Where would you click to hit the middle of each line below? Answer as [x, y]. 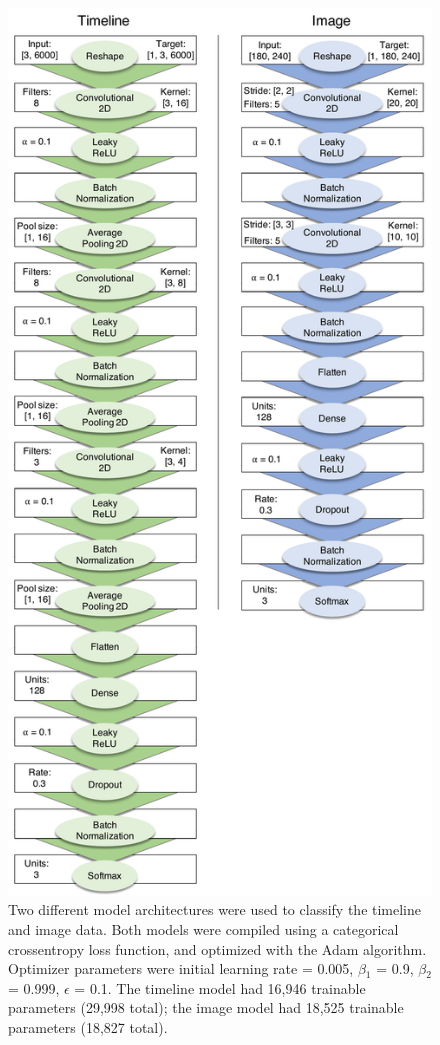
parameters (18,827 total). [88, 1027]
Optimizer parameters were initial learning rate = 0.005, [181, 968]
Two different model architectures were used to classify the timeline [215, 909]
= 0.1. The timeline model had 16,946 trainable [220, 987]
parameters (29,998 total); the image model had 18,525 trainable [206, 1007]
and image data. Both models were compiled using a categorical [203, 929]
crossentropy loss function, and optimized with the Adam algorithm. [217, 948]
